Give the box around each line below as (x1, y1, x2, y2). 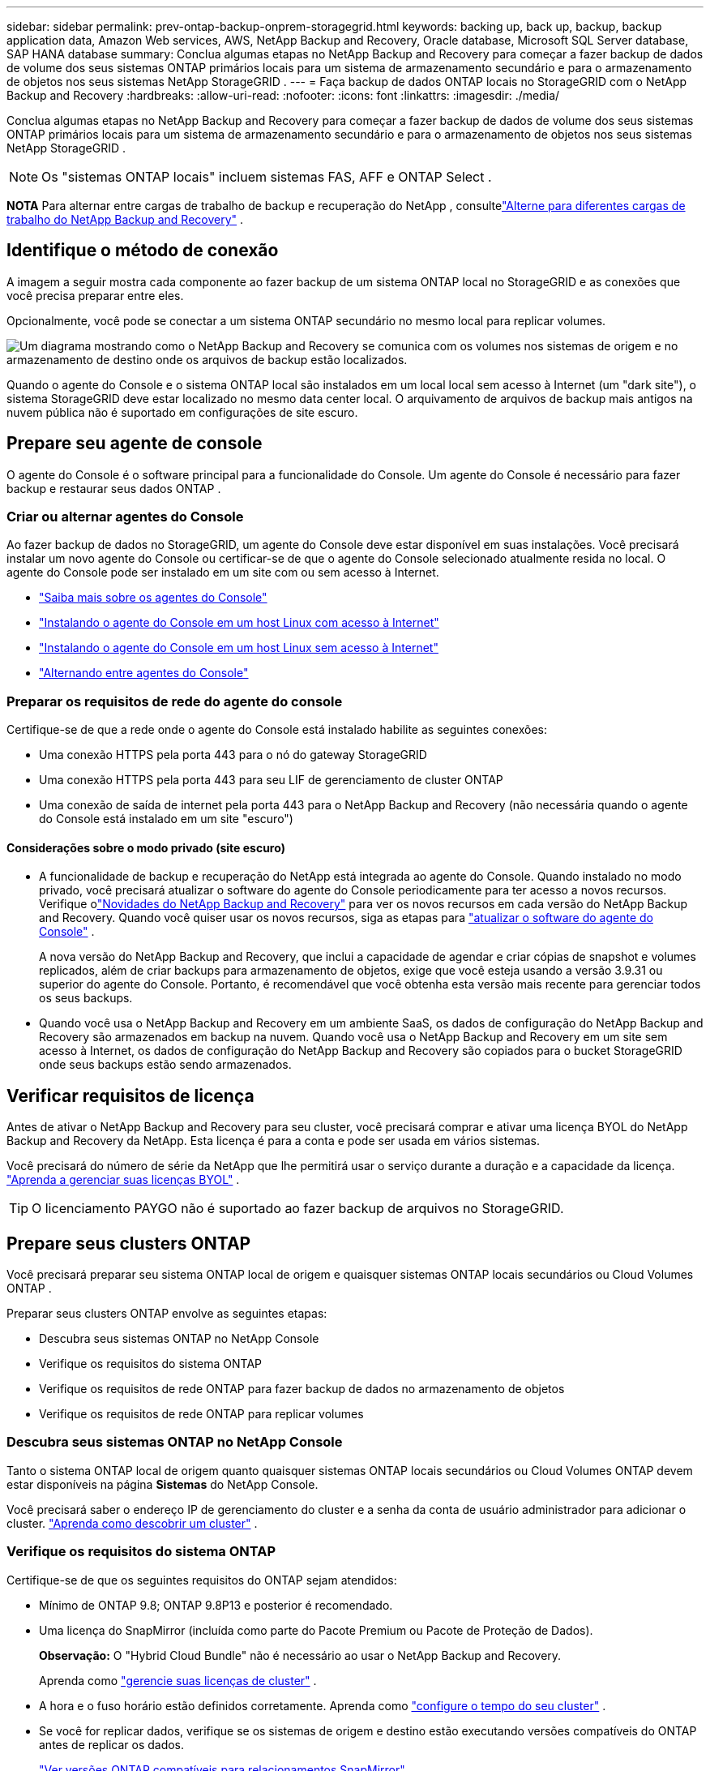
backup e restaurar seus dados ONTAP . (6, 481, 221, 495)
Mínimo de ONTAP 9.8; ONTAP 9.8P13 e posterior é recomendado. (39, 1597, 393, 1612)
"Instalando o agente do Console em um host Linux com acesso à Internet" (39, 615, 439, 630)
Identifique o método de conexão (6, 240, 279, 261)
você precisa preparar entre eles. (6, 288, 184, 302)
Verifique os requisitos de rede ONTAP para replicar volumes (39, 1407, 364, 1422)
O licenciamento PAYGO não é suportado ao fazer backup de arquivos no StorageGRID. (32, 1200, 564, 1217)
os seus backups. (39, 991, 133, 1006)
